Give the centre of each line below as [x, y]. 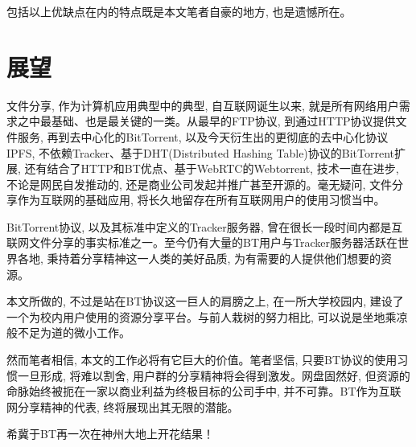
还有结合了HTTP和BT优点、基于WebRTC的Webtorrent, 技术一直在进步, [212, 168]
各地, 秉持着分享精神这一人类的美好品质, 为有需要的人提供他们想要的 [199, 258]
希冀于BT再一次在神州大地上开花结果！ [111, 434]
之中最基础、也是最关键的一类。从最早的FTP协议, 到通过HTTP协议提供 [206, 121]
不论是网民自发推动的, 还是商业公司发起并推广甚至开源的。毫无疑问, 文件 [200, 184]
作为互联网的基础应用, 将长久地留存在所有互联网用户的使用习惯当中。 [201, 200]
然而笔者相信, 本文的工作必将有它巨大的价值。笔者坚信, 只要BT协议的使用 [202, 360]
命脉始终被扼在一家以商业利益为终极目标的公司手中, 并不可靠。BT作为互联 [204, 391]
